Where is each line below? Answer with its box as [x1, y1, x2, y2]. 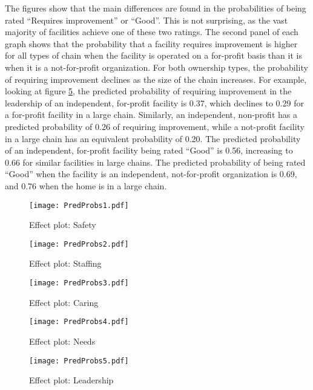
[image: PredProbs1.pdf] [29, 201, 129, 210]
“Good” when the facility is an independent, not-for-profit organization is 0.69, [5, 167, 297, 180]
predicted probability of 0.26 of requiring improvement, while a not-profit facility [5, 120, 305, 132]
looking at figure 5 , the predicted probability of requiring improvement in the [5, 85, 292, 97]
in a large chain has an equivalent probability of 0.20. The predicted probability [5, 132, 301, 145]
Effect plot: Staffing [29, 257, 102, 270]
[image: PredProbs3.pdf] [29, 279, 129, 287]
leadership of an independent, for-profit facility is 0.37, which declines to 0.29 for [5, 96, 304, 109]
